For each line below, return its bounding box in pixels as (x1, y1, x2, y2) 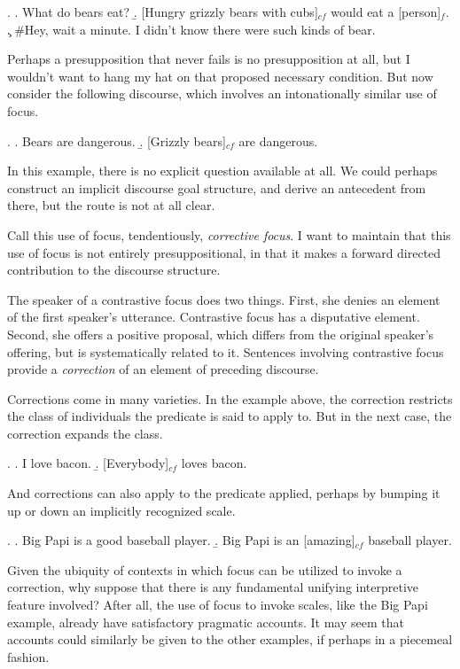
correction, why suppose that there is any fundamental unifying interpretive (7, 578, 419, 596)
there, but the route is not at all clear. (7, 196, 215, 214)
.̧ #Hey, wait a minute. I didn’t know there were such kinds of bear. (7, 19, 376, 38)
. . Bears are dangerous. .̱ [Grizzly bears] (7, 131, 226, 150)
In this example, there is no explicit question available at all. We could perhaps (7, 161, 438, 180)
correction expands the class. (7, 424, 163, 442)
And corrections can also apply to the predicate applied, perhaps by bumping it (7, 484, 441, 502)
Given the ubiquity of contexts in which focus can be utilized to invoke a (7, 560, 402, 579)
